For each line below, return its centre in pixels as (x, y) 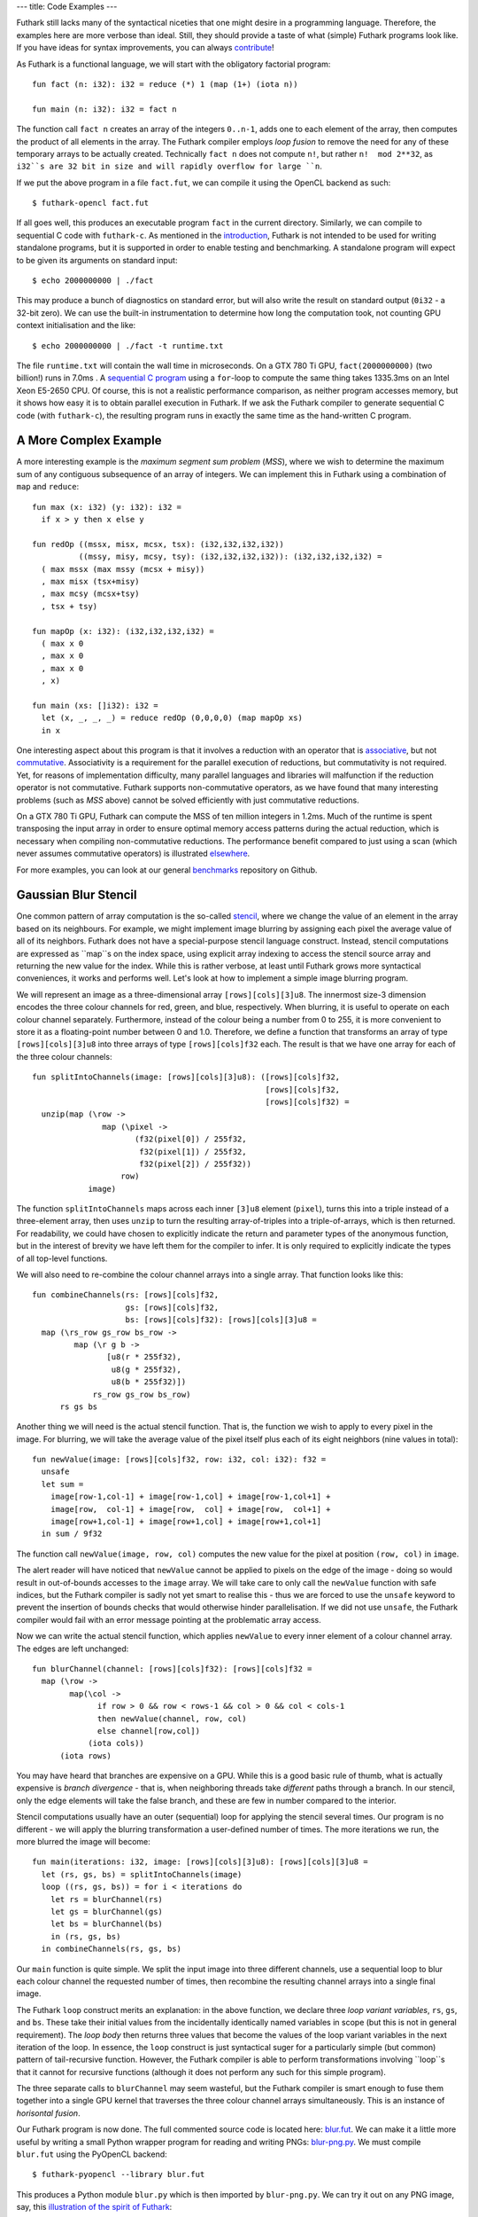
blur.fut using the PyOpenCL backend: (92, 2154)
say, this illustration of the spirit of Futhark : (94, 2207)
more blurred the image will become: (83, 1842)
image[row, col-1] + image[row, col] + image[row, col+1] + (190, 1509)
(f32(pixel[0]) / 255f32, (190, 1139)
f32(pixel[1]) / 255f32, (193, 1152)
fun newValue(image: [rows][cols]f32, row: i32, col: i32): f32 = (179, 1460)
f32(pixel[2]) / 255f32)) (195, 1163)
